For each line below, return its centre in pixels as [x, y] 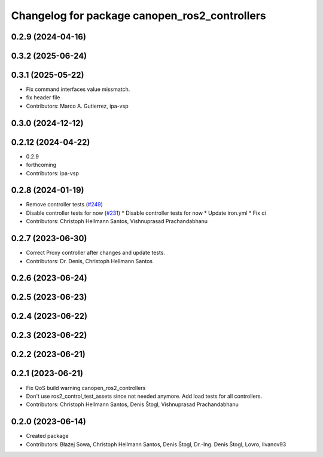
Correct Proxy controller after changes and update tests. [96, 253]
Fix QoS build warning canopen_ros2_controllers [86, 388]
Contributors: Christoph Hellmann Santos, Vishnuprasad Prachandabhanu [117, 221]
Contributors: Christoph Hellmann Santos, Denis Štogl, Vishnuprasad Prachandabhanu [132, 404]
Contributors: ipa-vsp [52, 173]
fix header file [43, 98]
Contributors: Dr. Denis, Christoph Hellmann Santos [89, 261]
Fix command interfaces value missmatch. [78, 89]
